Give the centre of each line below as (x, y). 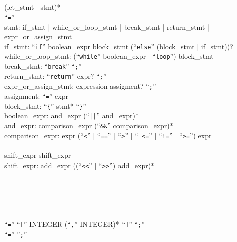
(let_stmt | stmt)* (32, 7)
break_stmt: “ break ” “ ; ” (43, 66)
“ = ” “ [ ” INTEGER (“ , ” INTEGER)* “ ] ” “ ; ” (74, 224)
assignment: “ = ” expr (36, 96)
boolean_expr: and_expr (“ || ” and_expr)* (72, 115)
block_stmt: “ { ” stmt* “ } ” (45, 105)
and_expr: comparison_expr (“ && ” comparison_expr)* (89, 126)
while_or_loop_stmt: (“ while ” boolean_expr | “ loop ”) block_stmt (109, 56)
